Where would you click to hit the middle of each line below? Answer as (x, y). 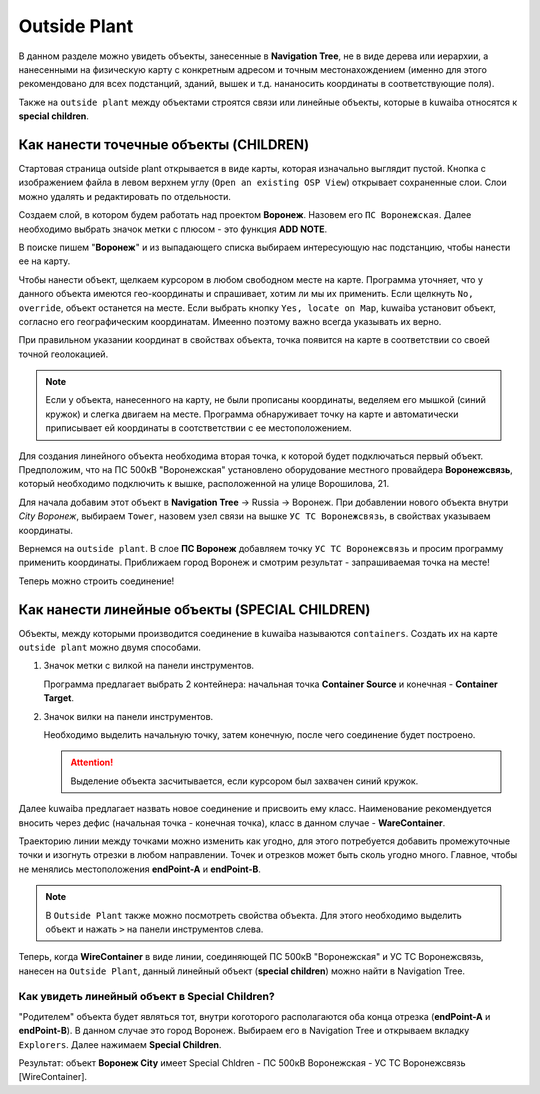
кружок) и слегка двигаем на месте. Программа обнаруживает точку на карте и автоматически (252, 414)
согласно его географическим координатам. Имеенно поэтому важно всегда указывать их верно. (230, 321)
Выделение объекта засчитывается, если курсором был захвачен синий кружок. (244, 781)
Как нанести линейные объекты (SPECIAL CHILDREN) (194, 609)
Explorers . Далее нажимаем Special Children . (120, 1044)
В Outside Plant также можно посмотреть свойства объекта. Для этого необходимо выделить (253, 915)
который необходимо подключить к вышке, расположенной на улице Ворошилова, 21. (204, 484)
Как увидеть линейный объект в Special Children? (146, 997)
